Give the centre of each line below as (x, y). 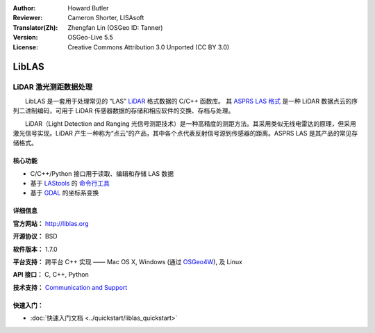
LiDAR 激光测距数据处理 (53, 87)
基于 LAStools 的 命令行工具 (70, 184)
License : (25, 47)
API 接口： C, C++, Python (51, 275)
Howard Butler (88, 8)
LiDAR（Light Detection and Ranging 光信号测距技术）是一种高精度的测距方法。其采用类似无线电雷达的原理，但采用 (191, 123)
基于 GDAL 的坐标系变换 (65, 193)
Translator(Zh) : (35, 27)
